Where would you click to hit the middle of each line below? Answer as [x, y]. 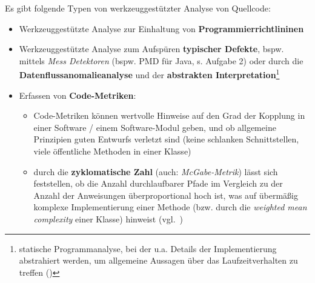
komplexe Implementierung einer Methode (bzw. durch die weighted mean [170, 207]
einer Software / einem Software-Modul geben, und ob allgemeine [155, 127]
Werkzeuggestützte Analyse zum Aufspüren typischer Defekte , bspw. [151, 49]
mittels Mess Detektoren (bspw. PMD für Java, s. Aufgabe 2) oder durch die [161, 60]
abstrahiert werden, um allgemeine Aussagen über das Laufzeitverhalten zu [158, 260]
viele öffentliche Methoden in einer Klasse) [112, 151]
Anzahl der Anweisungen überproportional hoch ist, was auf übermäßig [166, 195]
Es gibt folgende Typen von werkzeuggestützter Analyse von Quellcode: [138, 8]
